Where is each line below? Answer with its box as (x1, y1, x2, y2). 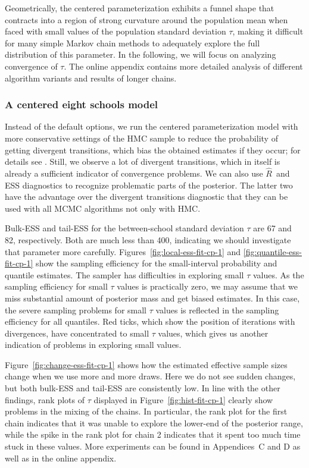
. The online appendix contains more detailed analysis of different (64, 59, 303, 72)
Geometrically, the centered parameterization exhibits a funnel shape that (5, 2, 274, 14)
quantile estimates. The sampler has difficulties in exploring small (5, 268, 244, 281)
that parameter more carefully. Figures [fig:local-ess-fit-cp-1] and (5, 245, 241, 257)
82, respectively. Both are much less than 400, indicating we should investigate (5, 233, 291, 246)
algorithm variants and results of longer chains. (5, 71, 177, 84)
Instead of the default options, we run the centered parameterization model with (5, 120, 298, 133)
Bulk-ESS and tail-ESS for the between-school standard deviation (5, 222, 244, 234)
